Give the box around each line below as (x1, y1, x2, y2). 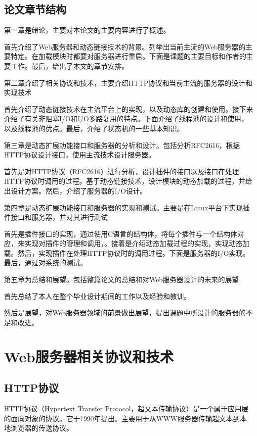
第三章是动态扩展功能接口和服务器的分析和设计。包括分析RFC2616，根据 (4, 140, 240, 150)
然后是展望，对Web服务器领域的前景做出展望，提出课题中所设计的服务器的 (4, 307, 246, 318)
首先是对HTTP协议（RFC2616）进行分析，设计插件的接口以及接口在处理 (4, 166, 239, 176)
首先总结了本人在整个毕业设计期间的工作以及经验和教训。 (4, 291, 191, 301)
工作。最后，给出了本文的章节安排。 (10, 60, 128, 71)
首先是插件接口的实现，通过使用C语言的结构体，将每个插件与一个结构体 (4, 228, 238, 239)
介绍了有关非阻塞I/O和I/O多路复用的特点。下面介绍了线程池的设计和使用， (4, 113, 248, 124)
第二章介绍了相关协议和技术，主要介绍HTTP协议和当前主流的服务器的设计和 (4, 77, 253, 88)
